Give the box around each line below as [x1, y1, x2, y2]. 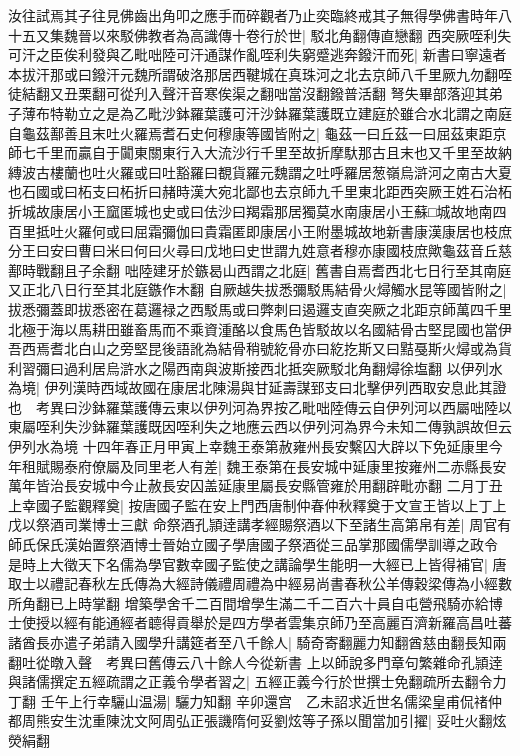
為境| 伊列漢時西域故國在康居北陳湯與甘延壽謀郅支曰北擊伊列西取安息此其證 [8, 377, 507, 398]
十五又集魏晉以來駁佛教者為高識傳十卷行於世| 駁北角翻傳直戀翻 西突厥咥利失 [8, 24, 512, 45]
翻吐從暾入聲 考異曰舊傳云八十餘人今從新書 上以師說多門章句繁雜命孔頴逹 [8, 651, 503, 672]
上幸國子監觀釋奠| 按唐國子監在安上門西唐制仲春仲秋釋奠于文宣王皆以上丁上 [8, 494, 507, 515]
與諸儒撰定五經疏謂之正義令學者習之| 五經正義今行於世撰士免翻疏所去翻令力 [8, 671, 507, 692]
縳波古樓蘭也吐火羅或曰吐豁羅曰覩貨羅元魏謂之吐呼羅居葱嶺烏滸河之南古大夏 [8, 161, 512, 182]
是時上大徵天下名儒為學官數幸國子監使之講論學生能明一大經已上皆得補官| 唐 [8, 553, 507, 574]
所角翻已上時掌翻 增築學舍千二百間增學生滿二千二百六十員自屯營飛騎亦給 [8, 592, 489, 613]
